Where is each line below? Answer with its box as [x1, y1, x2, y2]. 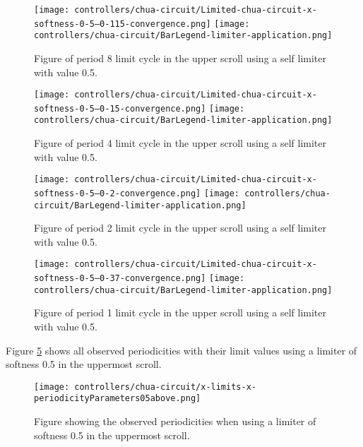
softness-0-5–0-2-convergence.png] [34, 188, 201, 198]
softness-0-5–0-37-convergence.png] [34, 273, 206, 284]
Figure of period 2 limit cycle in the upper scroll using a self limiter [34, 220, 327, 235]
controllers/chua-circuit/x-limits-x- [74, 381, 256, 392]
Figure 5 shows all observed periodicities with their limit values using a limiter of [6, 342, 357, 357]
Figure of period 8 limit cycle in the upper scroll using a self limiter [34, 50, 327, 65]
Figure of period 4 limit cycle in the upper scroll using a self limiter [34, 136, 327, 150]
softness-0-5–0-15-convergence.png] [34, 103, 206, 114]
